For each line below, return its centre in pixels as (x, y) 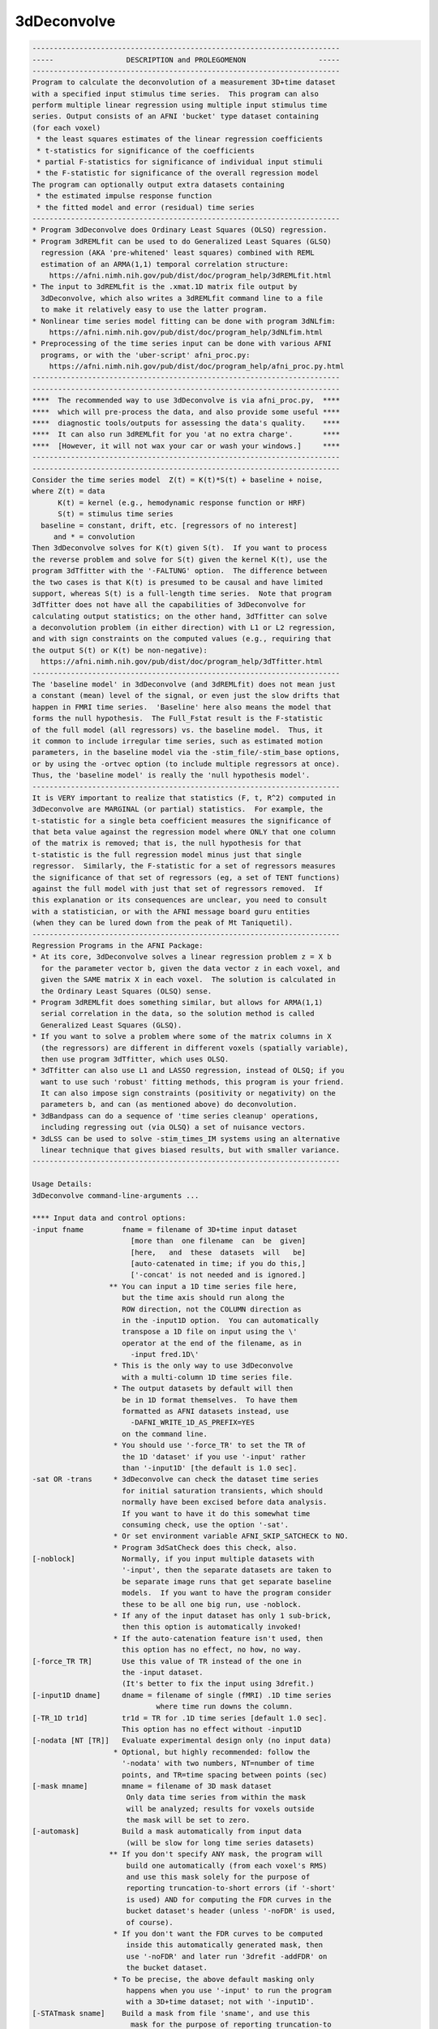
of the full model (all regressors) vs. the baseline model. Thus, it (178, 730)
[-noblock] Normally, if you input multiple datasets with (173, 1559)
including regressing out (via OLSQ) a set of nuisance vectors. (174, 1127)
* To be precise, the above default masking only (214, 1979)
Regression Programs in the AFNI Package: (118, 946)
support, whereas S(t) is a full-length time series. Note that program (182, 593)
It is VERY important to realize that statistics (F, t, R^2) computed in (184, 798)
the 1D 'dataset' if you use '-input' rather (214, 1456)
